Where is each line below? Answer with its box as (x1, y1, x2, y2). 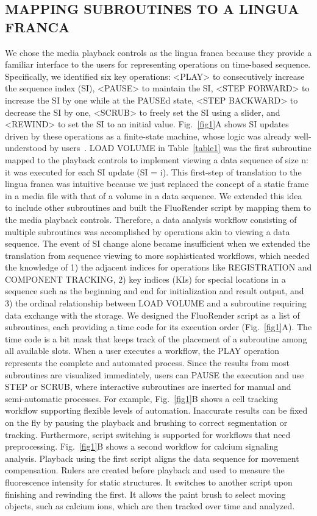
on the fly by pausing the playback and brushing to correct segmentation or (5, 416, 288, 428)
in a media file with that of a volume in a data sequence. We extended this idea (5, 189, 302, 202)
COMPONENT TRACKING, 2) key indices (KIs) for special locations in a (5, 272, 286, 285)
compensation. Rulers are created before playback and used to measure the (5, 464, 285, 476)
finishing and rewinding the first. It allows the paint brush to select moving (5, 487, 286, 500)
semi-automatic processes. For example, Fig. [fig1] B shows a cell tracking (5, 392, 278, 405)
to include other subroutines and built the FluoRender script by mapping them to (5, 201, 312, 214)
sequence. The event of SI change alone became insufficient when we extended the (5, 237, 310, 250)
